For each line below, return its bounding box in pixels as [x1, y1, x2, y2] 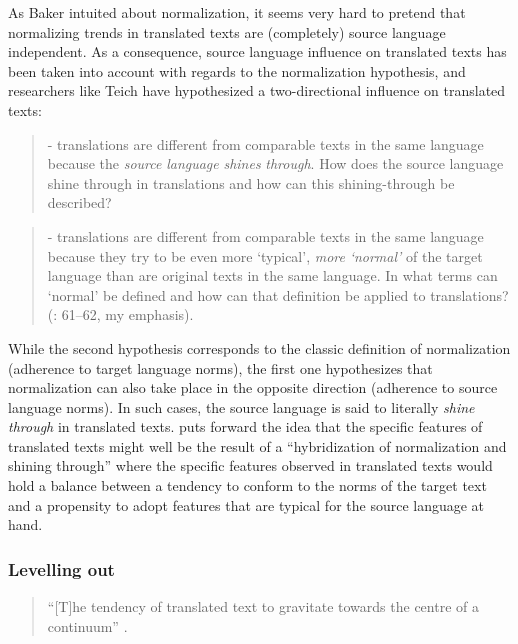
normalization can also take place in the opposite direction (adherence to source [8, 377, 498, 398]
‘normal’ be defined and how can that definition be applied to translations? [47, 284, 509, 305]
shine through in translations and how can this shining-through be [47, 172, 455, 193]
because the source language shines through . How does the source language [47, 153, 504, 174]
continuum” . [47, 615, 128, 636]
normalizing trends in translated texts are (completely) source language [8, 21, 446, 42]
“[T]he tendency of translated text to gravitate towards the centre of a [47, 596, 479, 617]
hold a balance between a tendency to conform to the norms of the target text [8, 475, 487, 496]
